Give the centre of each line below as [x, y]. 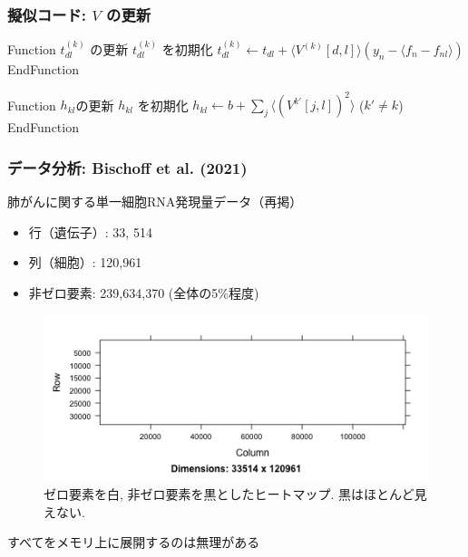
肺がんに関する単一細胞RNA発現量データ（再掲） [155, 201]
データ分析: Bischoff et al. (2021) [127, 167]
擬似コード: [47, 14]
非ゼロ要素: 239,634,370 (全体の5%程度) [144, 292]
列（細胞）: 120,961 [85, 262]
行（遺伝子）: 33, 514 [90, 231]
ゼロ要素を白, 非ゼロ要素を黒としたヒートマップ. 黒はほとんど [229, 494]
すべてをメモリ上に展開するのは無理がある [134, 542]
